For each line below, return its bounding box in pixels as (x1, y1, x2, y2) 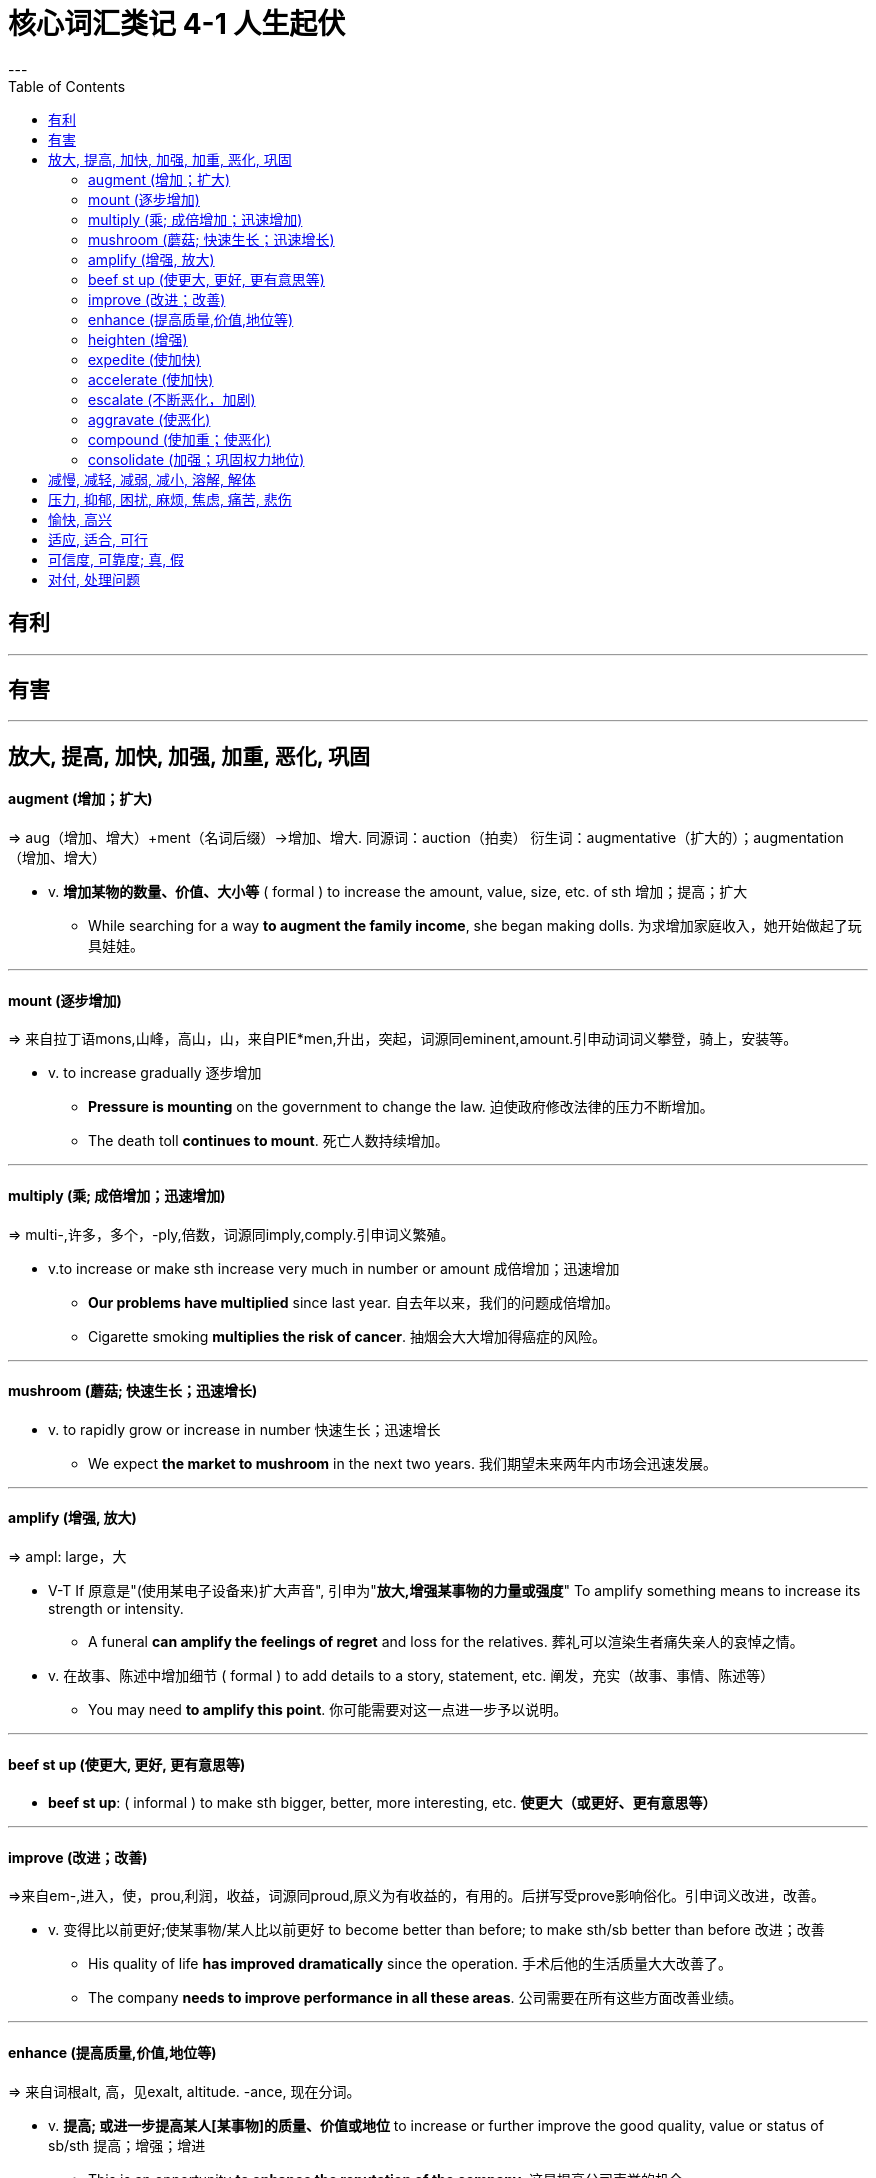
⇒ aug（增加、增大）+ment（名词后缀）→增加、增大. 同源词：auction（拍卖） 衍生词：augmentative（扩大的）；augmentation (8, 829, 844, 847)
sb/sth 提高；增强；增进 (48, 2136, 206, 2154)
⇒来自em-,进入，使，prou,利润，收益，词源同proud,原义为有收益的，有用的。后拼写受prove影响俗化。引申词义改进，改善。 (8, 1887, 825, 1905)
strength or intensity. (48, 1599, 184, 1617)
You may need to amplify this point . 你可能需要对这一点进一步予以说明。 (88, 1700, 568, 1718)
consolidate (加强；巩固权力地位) (88, 450, 305, 468)
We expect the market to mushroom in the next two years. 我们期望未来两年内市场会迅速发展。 (88, 1454, 717, 1472)
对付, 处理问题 (48, 570, 140, 588)
